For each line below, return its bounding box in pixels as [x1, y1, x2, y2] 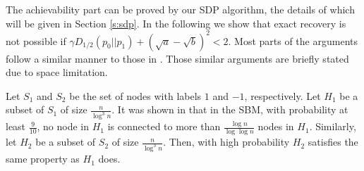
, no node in [37, 119, 90, 134]
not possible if [6, 33, 66, 48]
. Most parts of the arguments [228, 33, 358, 48]
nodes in [257, 119, 294, 134]
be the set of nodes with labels [69, 88, 202, 103]
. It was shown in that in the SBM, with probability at [111, 102, 348, 117]
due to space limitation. [6, 65, 108, 80]
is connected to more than [107, 119, 221, 134]
